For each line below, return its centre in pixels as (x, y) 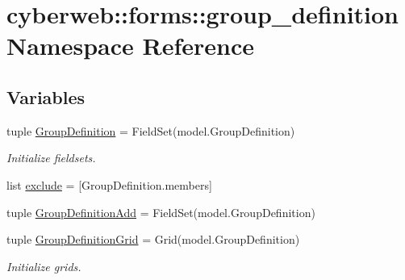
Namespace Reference (130, 46)
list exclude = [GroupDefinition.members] (109, 184)
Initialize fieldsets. (51, 158)
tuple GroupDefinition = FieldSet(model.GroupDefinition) (151, 130)
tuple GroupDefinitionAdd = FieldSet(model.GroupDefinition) (161, 212)
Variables (46, 96)
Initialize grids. (44, 266)
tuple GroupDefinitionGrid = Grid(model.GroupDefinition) (153, 239)
